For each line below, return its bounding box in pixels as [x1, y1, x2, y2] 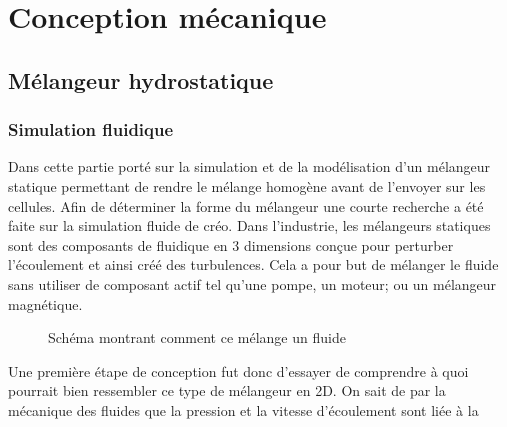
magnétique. [8, 293, 83, 314]
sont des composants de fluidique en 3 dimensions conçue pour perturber [8, 234, 454, 255]
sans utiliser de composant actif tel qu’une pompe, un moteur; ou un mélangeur [8, 273, 497, 294]
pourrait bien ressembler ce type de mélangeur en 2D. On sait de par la [8, 380, 446, 401]
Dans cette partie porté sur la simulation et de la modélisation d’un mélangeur [8, 156, 491, 177]
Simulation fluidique [8, 117, 174, 142]
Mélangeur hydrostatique [8, 64, 274, 95]
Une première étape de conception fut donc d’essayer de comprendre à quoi [8, 360, 469, 381]
